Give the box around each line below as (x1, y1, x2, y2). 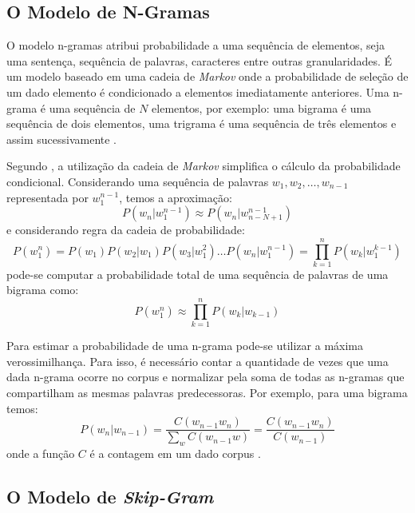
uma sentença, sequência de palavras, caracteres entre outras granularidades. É (6, 52, 393, 69)
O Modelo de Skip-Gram (6, 483, 214, 508)
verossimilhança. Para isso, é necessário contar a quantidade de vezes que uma (6, 352, 389, 369)
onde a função (6, 445, 75, 461)
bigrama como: (6, 281, 79, 298)
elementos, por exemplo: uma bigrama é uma (152, 99, 372, 116)
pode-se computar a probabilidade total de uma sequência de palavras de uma (6, 265, 389, 282)
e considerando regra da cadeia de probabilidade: (6, 221, 245, 238)
